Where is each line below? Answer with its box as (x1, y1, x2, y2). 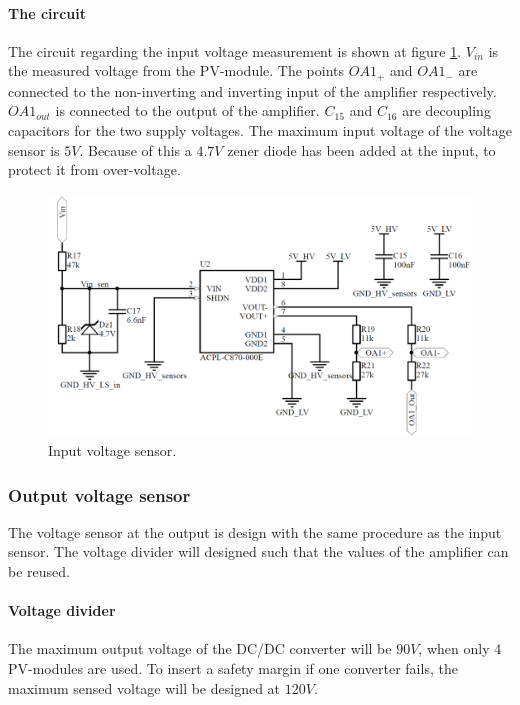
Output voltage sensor (8, 482, 191, 507)
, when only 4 (418, 638, 502, 659)
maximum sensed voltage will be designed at (8, 677, 281, 698)
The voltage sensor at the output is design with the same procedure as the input (8, 521, 502, 542)
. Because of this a (79, 139, 192, 160)
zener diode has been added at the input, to (227, 139, 496, 160)
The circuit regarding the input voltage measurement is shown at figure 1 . (8, 40, 462, 61)
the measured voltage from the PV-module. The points (8, 60, 345, 81)
